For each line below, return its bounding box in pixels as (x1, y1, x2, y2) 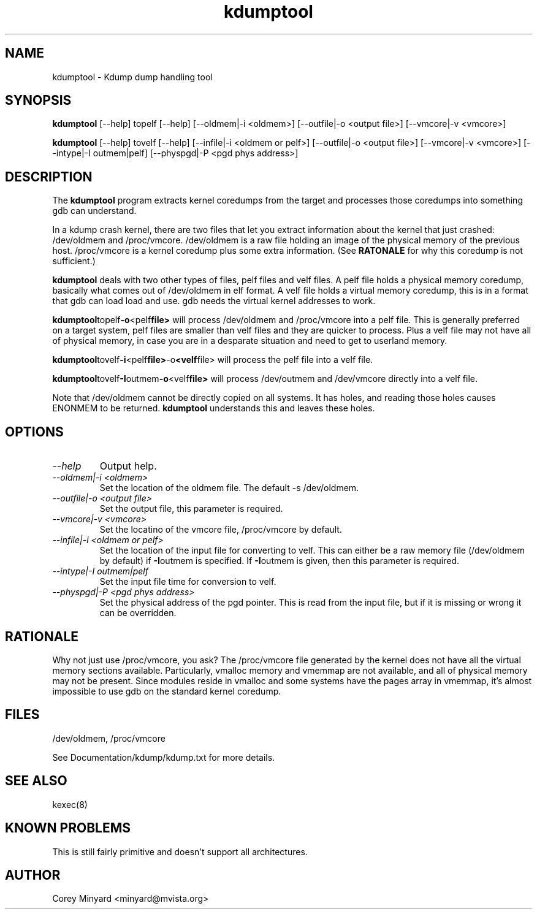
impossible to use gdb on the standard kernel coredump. (52, 685, 281, 696)
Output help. (99, 460, 157, 473)
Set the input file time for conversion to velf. (99, 576, 276, 587)
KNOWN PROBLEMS (5, 820, 131, 836)
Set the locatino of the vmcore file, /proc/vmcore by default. (99, 524, 342, 535)
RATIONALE (5, 628, 79, 644)
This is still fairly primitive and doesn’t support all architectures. (52, 846, 308, 857)
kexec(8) (52, 799, 88, 810)
